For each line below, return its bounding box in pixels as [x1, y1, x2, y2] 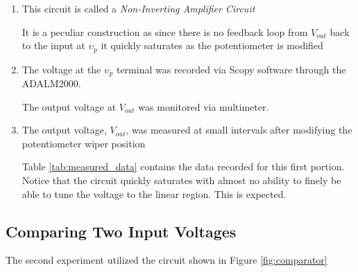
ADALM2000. [22, 76, 81, 91]
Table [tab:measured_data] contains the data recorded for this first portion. [22, 159, 345, 174]
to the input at [22, 38, 85, 53]
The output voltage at [22, 99, 117, 114]
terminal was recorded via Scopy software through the [116, 62, 346, 76]
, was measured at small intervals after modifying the [126, 123, 352, 137]
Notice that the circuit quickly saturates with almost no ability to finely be [22, 173, 341, 188]
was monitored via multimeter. [138, 99, 269, 114]
